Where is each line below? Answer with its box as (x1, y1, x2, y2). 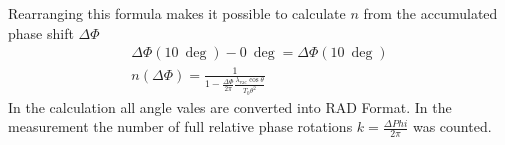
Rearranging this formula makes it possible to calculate (8, 3, 346, 23)
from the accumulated (363, 3, 498, 23)
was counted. (412, 116, 492, 137)
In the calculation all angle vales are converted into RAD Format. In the (8, 96, 452, 117)
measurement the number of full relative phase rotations (8, 116, 353, 137)
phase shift (8, 22, 74, 43)
